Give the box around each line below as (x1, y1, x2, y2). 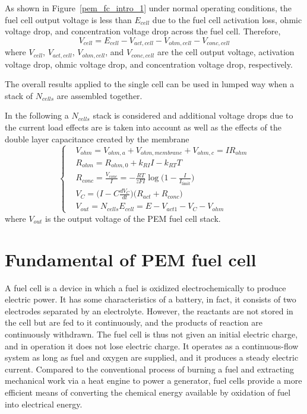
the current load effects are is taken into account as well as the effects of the (5, 121, 281, 133)
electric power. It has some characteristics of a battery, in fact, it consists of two (5, 293, 296, 305)
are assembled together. (56, 89, 143, 101)
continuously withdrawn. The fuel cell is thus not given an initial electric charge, (5, 328, 298, 340)
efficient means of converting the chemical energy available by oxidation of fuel (5, 386, 291, 399)
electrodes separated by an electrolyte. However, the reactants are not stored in (5, 304, 293, 317)
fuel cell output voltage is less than (5, 13, 132, 26)
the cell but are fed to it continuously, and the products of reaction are (5, 316, 262, 329)
